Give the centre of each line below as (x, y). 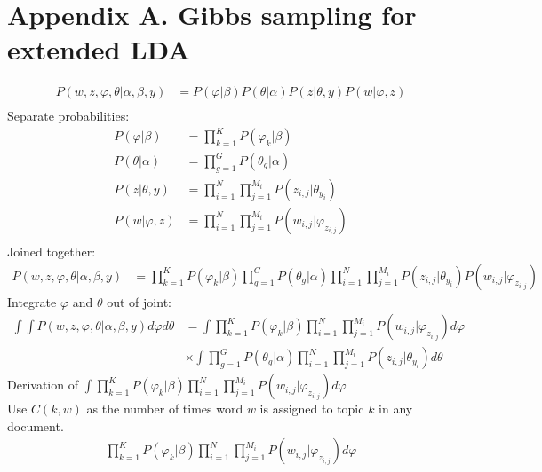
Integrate (32, 301)
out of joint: (139, 301)
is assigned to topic (312, 409)
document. (36, 425)
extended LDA (99, 49)
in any (396, 409)
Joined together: (52, 251)
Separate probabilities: (68, 116)
